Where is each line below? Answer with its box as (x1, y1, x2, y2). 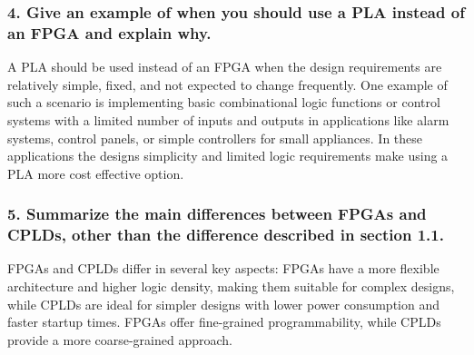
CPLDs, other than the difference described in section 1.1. (7, 223, 444, 246)
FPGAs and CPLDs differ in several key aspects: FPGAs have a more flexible (7, 259, 439, 278)
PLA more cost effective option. (7, 163, 184, 182)
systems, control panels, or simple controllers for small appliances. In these (7, 128, 423, 147)
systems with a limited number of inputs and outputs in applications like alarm (7, 110, 449, 129)
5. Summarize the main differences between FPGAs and (7, 202, 427, 225)
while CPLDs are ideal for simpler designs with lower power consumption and (7, 294, 439, 313)
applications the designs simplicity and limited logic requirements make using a (7, 146, 449, 165)
